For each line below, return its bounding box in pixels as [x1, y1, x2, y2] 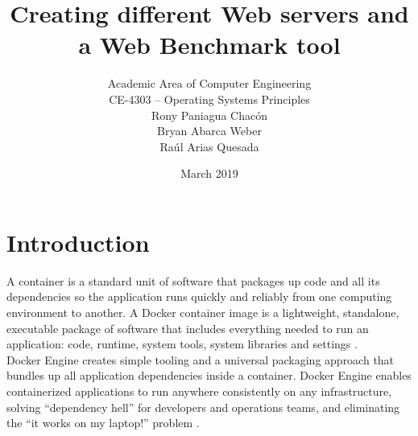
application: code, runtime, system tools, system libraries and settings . [6, 335, 358, 352]
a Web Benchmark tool [78, 28, 341, 61]
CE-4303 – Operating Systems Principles [109, 90, 310, 107]
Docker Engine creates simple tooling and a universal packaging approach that [6, 351, 395, 368]
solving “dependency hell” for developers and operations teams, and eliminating [6, 398, 400, 415]
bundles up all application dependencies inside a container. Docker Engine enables [6, 367, 412, 384]
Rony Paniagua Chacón [151, 106, 267, 123]
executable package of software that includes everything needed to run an [6, 319, 369, 336]
